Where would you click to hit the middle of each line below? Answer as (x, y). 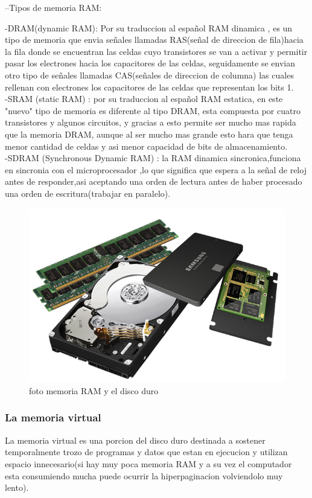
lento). (17, 487)
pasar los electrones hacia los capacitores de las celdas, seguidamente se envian (150, 63)
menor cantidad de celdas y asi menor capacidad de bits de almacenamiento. (146, 146)
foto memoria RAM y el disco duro (94, 390)
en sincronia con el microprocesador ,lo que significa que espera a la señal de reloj (156, 169)
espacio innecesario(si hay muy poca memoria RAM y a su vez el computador (148, 463)
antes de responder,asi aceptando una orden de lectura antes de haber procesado (154, 181)
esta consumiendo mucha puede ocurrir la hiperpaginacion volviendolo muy (144, 475)
